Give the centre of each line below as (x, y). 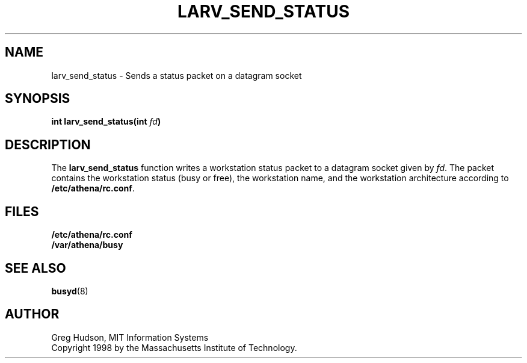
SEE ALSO (35, 268)
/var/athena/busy (87, 245)
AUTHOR (32, 314)
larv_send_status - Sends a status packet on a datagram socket (177, 75)
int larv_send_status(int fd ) (106, 122)
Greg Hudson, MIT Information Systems (130, 337)
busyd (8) (70, 291)
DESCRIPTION (48, 144)
